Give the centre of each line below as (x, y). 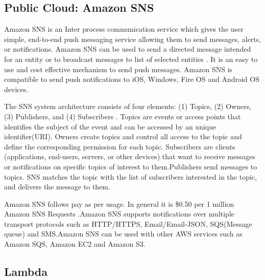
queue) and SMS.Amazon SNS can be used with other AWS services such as (123, 234)
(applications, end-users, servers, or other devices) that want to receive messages (130, 156)
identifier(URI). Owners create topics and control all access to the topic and (123, 136)
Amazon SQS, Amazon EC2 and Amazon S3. (75, 244)
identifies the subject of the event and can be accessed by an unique (110, 126)
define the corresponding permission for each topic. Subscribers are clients (120, 146)
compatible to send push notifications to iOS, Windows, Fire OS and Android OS (132, 79)
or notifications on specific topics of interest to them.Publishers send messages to (131, 166)
